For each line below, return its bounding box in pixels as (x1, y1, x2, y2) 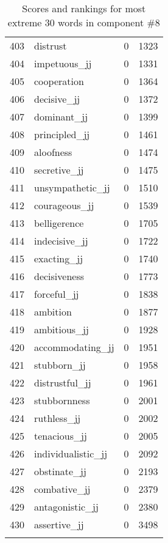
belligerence (34, 216, 84, 230)
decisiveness (34, 269, 85, 283)
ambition (34, 305, 72, 319)
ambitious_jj (34, 322, 89, 336)
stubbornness (34, 393, 90, 407)
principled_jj (34, 127, 90, 141)
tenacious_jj (34, 429, 87, 443)
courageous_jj (34, 198, 94, 212)
